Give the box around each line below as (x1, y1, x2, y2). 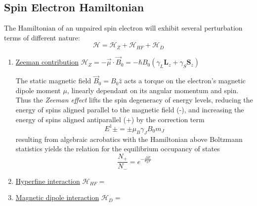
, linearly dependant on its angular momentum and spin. (67, 85, 239, 95)
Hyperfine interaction (15, 175, 80, 186)
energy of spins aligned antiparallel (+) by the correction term (15, 114, 205, 124)
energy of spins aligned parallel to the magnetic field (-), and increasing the (15, 104, 244, 115)
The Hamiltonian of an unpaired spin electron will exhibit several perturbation (4, 23, 243, 33)
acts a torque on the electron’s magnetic (124, 75, 246, 86)
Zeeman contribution (15, 57, 79, 67)
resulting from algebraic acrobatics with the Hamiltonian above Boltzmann (15, 134, 243, 144)
